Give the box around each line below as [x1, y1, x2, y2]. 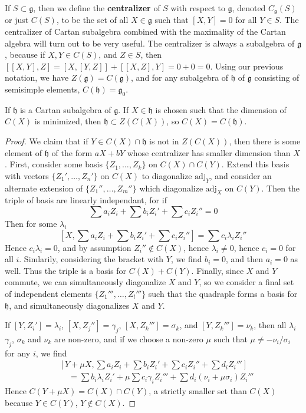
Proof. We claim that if [5, 135, 88, 147]
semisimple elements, [5, 83, 80, 95]
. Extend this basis [221, 158, 289, 170]
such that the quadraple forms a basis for [148, 287, 298, 299]
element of [5, 146, 42, 158]
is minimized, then [34, 115, 101, 127]
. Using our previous [210, 60, 284, 72]
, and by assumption [57, 241, 131, 253]
